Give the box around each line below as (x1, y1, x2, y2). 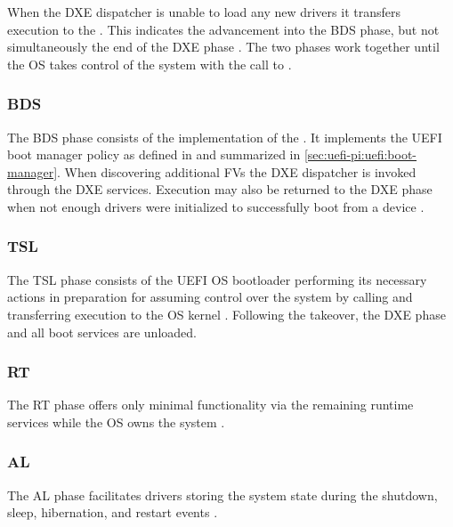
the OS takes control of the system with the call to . (7, 54, 292, 73)
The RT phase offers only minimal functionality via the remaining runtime (7, 395, 414, 414)
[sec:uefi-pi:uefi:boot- (303, 145, 417, 164)
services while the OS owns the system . (7, 412, 225, 431)
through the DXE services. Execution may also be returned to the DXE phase (7, 180, 433, 199)
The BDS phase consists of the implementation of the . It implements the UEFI (7, 127, 442, 146)
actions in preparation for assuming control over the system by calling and (7, 288, 413, 306)
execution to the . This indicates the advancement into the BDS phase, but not (7, 20, 440, 38)
